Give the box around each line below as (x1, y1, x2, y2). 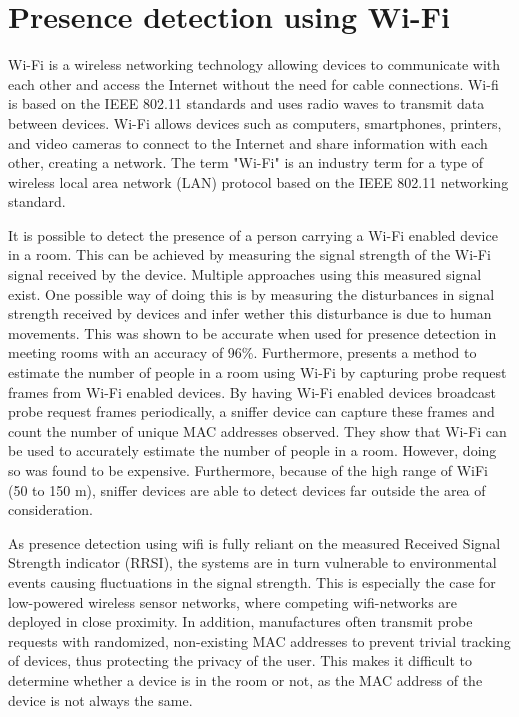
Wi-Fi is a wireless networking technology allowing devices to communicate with (8, 54, 501, 75)
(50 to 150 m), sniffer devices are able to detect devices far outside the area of (8, 479, 486, 500)
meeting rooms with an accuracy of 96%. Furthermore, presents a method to (8, 342, 477, 363)
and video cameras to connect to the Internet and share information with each (8, 132, 488, 153)
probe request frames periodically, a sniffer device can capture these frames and (8, 401, 495, 422)
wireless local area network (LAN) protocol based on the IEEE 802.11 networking (8, 171, 509, 192)
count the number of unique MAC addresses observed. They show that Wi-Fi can (8, 420, 507, 441)
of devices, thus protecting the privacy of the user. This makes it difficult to (8, 650, 473, 671)
